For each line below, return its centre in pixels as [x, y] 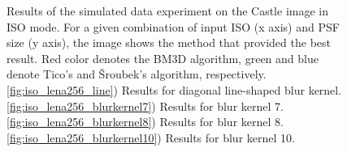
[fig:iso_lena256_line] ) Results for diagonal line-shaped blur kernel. [174, 89]
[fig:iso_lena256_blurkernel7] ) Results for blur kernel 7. [145, 106]
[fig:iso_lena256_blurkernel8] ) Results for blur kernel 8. [145, 122]
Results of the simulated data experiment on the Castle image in [168, 11]
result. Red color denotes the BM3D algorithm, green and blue [163, 58]
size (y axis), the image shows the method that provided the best [169, 42]
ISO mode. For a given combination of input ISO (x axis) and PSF [173, 26]
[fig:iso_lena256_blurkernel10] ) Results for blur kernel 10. [151, 137]
